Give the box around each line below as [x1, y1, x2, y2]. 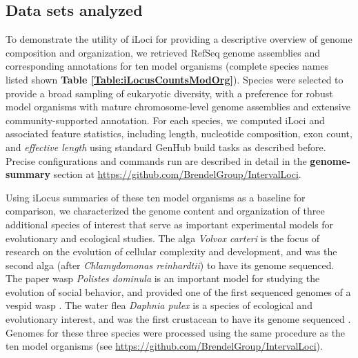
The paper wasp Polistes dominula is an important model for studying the [6, 271, 320, 286]
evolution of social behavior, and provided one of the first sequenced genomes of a [6, 284, 351, 299]
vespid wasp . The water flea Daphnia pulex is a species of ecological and [6, 298, 312, 312]
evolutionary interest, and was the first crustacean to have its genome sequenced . [6, 312, 351, 326]
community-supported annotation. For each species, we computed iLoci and [6, 112, 325, 127]
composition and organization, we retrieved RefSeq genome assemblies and [6, 45, 320, 59]
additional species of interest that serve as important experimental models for [6, 217, 334, 231]
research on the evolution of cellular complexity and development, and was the [6, 244, 337, 259]
